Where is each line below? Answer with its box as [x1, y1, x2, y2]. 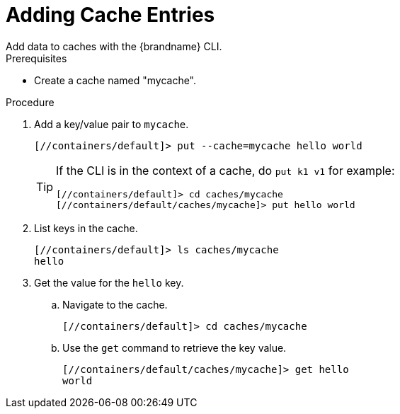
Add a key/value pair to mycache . [34, 117, 189, 130]
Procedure [6, 96, 55, 108]
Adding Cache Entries [6, 3, 215, 27]
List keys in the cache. [34, 222, 138, 234]
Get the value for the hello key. [34, 276, 184, 289]
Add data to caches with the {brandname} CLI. [6, 40, 222, 52]
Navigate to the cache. [62, 298, 168, 311]
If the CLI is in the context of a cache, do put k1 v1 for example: [56, 163, 395, 178]
